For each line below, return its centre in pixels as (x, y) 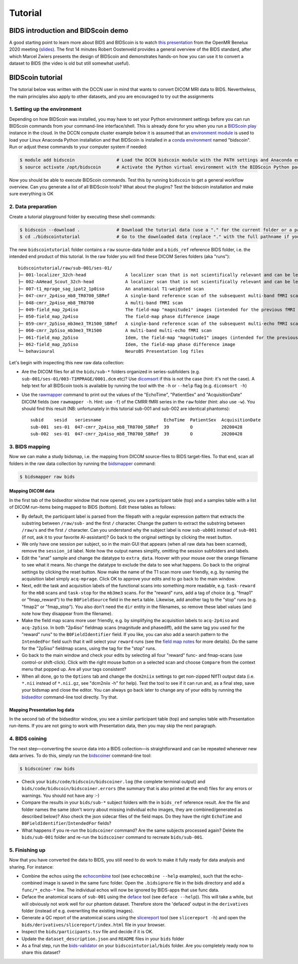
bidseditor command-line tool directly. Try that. (70, 697)
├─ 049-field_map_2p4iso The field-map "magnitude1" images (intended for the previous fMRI (157, 310)
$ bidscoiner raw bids (47, 768)
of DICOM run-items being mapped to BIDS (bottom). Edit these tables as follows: (93, 507)
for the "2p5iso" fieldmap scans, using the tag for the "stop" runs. (89, 648)
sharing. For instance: (32, 867)
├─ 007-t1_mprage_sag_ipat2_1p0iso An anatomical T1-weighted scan (111, 289)
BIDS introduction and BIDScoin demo (69, 31)
